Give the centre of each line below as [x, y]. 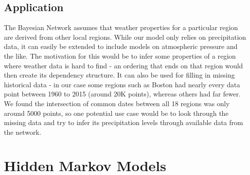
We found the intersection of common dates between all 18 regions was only [117, 103]
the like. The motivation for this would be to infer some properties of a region [120, 56]
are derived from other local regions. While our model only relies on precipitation [125, 37]
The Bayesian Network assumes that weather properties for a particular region [121, 27]
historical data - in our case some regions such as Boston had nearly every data [122, 84]
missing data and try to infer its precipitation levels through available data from [124, 122]
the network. [23, 132]
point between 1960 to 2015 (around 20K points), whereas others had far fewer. [122, 94]
